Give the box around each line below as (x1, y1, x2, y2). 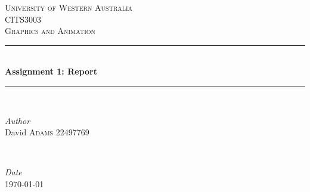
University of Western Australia (5, 1, 133, 13)
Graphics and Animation (5, 24, 96, 37)
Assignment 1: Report (5, 65, 97, 78)
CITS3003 (5, 13, 42, 25)
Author (5, 114, 30, 126)
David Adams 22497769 (5, 126, 89, 138)
